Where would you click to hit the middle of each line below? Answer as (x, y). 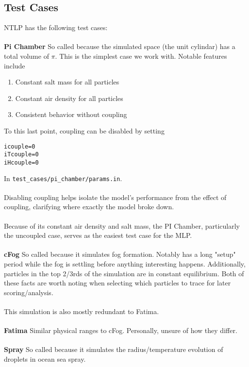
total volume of (26, 56)
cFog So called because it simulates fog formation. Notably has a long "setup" (120, 254)
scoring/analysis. (29, 292)
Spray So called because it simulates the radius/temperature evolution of (114, 349)
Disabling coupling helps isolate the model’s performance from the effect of (115, 197)
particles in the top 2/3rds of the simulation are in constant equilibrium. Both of (124, 273)
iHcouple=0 (21, 162)
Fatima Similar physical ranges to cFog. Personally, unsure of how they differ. (121, 330)
